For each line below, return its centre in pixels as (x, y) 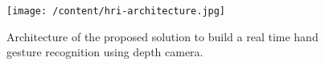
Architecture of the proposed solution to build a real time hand (162, 36)
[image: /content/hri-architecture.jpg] (116, 11)
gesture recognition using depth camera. (105, 52)
